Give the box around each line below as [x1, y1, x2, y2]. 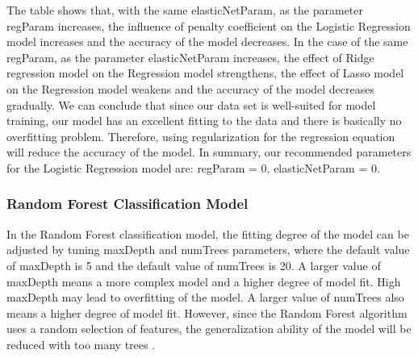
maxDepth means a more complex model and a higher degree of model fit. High [6, 273, 401, 289]
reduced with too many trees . [6, 335, 156, 352]
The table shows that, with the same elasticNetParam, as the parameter [6, 2, 364, 18]
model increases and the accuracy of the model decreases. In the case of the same [6, 33, 408, 50]
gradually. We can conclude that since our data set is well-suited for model [6, 96, 376, 113]
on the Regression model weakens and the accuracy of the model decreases [6, 80, 375, 97]
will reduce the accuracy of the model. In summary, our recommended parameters [6, 144, 412, 160]
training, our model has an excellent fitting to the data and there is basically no [6, 112, 402, 129]
